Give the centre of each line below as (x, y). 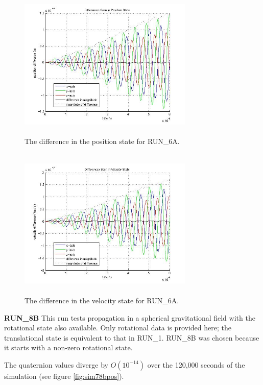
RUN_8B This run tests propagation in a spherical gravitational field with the (130, 317)
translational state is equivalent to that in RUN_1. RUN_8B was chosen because (132, 337)
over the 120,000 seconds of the (196, 364)
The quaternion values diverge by (56, 364)
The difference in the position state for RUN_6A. (102, 141)
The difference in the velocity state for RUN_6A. (102, 300)
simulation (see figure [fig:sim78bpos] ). (64, 376)
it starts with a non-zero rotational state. (68, 347)
